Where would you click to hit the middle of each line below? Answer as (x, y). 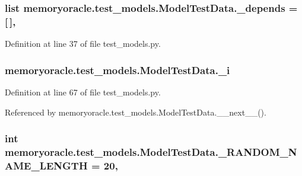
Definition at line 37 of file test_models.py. (83, 44)
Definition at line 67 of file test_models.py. (83, 92)
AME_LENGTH (46, 165)
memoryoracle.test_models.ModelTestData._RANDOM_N (151, 151)
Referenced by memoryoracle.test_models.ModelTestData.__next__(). (136, 112)
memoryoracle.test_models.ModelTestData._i (117, 70)
